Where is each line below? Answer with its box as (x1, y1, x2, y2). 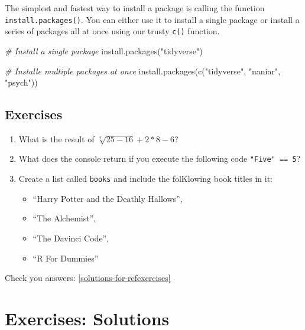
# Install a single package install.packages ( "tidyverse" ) (5, 44, 203, 57)
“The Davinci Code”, (33, 231, 109, 244)
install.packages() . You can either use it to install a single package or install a (5, 13, 300, 25)
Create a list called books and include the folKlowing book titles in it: (18, 172, 272, 185)
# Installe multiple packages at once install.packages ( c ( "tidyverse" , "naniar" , (5, 64, 281, 77)
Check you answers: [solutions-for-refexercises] (5, 272, 171, 284)
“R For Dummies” (33, 251, 99, 264)
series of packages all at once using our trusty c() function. (5, 25, 220, 37)
